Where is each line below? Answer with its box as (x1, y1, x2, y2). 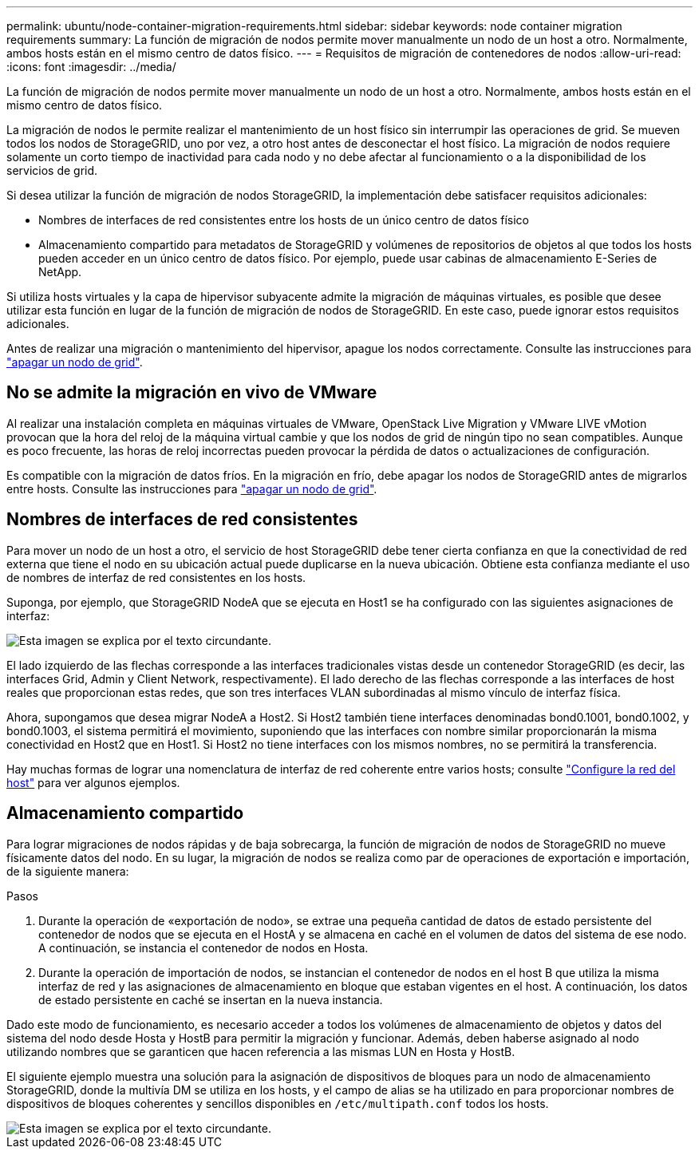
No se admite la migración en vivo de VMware (6, 382, 377, 403)
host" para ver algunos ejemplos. (6, 775, 180, 789)
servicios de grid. (6, 164, 98, 177)
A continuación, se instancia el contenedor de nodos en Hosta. (38, 940, 369, 955)
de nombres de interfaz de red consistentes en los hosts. (6, 570, 306, 584)
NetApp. (38, 265, 82, 279)
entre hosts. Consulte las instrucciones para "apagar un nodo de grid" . (6, 481, 377, 496)
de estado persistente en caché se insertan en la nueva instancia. (38, 992, 383, 1007)
